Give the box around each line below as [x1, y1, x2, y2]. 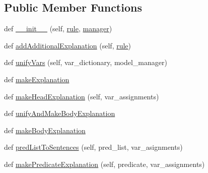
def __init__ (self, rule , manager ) [4, 23, 112, 34]
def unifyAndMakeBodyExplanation [4, 108, 115, 119]
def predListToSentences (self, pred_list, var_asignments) [4, 142, 183, 152]
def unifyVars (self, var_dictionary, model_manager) [4, 57, 167, 68]
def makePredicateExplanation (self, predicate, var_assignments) [4, 158, 205, 169]
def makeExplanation [4, 74, 70, 84]
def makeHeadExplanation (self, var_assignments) [4, 91, 159, 101]
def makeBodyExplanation [4, 125, 86, 135]
